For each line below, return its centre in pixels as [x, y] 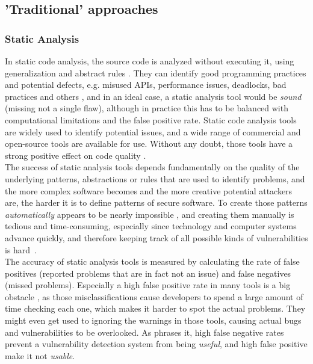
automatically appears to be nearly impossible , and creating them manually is [150, 214]
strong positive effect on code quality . [76, 155]
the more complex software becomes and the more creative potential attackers [149, 190]
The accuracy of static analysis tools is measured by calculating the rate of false [152, 261]
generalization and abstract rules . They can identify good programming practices [156, 72]
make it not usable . [40, 355]
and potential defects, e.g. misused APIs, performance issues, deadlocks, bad [146, 85]
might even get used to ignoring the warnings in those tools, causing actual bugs [153, 320]
